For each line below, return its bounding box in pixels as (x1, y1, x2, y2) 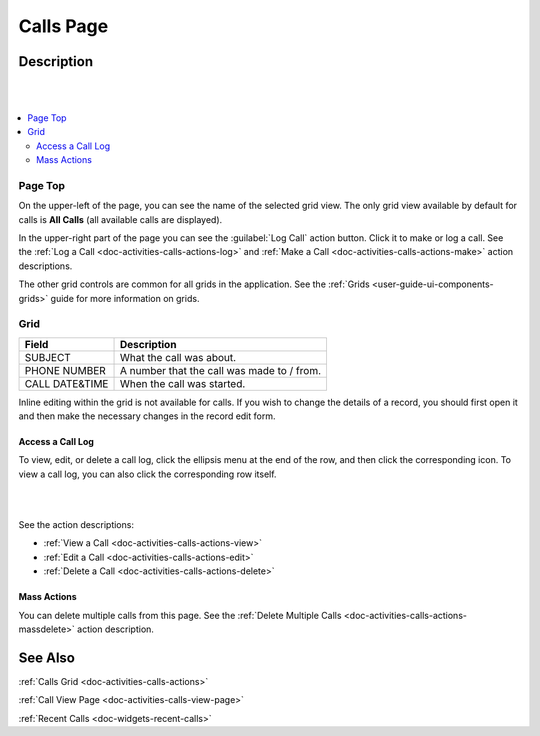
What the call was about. (119, 350, 237, 364)
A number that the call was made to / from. (119, 363, 322, 377)
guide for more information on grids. (50, 292, 200, 304)
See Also (18, 649, 75, 666)
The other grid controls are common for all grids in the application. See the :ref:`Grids (18, 278, 370, 290)
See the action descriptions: (18, 518, 135, 530)
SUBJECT (24, 350, 72, 364)
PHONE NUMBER (24, 363, 107, 377)
